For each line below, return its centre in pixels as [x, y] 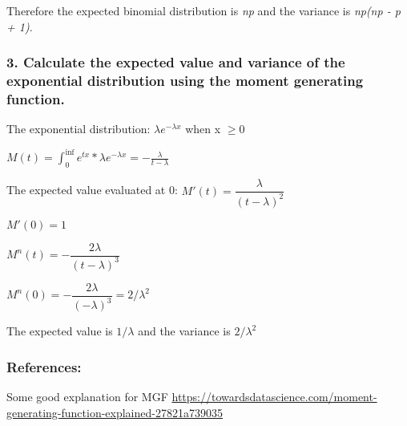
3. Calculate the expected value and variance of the [176, 62]
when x [203, 129]
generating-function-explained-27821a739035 [115, 412]
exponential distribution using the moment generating [185, 81]
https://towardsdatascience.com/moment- [274, 397]
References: [44, 366]
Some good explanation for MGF [87, 397]
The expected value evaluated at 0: [92, 190]
